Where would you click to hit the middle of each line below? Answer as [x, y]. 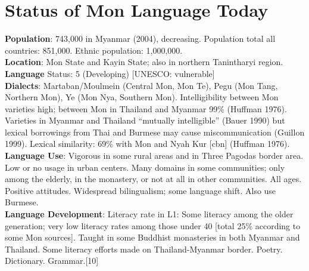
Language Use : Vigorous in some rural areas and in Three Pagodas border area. [154, 155]
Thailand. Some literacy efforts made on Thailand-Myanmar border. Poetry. [144, 249]
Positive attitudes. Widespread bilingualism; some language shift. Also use [141, 190]
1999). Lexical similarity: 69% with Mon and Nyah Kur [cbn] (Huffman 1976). [147, 144]
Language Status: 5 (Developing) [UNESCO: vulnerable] [110, 73]
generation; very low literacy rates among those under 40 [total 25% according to [153, 225]
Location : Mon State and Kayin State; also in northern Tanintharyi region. [144, 62]
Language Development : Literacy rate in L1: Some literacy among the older [149, 214]
